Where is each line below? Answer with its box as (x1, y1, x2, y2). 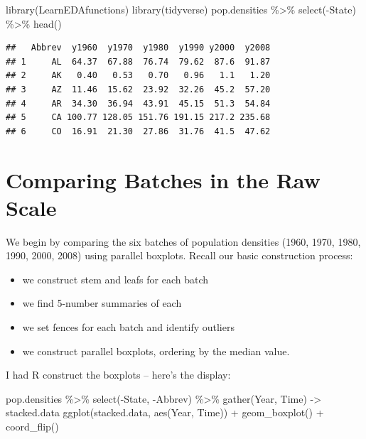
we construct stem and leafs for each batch (22, 271, 209, 286)
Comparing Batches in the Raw (6, 165, 321, 194)
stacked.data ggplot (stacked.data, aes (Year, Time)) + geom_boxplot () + (6, 405, 324, 420)
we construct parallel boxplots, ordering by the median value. (22, 343, 290, 358)
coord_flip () (6, 419, 59, 433)
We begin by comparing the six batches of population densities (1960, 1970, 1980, (6, 234, 361, 249)
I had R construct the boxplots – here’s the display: (6, 367, 231, 382)
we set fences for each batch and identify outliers (22, 320, 235, 335)
